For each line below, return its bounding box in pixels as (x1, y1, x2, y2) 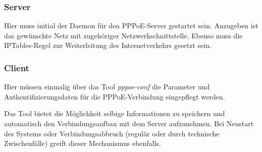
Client (4, 61, 29, 74)
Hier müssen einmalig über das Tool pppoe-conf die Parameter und (4, 81, 210, 92)
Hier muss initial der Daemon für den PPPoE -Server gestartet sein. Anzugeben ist (4, 20, 258, 31)
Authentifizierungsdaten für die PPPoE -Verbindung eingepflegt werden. (4, 91, 225, 102)
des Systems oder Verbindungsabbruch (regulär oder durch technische (4, 128, 220, 138)
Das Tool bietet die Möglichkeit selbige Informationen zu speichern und (4, 108, 225, 119)
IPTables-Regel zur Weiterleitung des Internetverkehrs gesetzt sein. (4, 40, 212, 50)
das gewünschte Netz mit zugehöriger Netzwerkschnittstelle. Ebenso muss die (4, 30, 243, 40)
